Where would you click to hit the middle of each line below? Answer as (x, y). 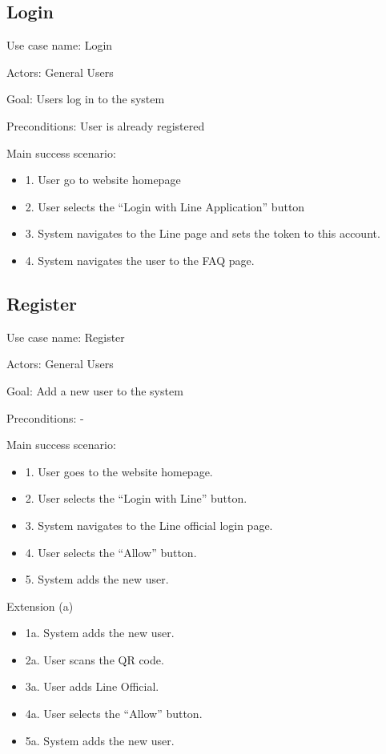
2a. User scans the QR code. (94, 659)
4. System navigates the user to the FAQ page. (140, 260)
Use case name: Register (66, 337)
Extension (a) (40, 606)
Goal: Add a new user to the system (95, 390)
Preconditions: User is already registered (106, 125)
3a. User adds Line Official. (92, 686)
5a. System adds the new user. (100, 740)
